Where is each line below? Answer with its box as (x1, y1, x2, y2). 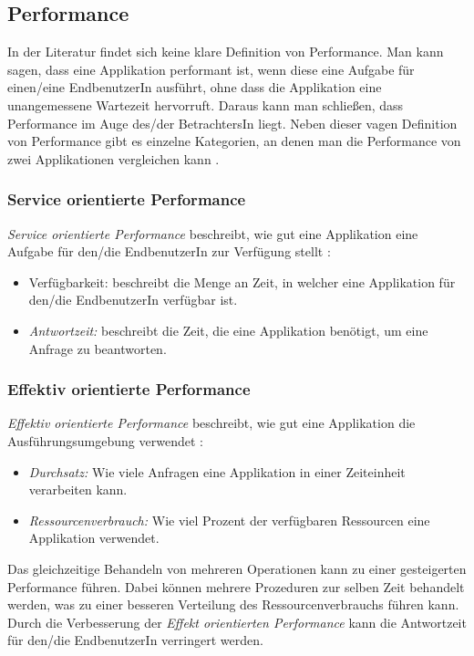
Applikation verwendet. (28, 528, 160, 547)
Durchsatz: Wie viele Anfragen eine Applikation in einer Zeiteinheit (28, 462, 406, 481)
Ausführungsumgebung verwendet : (7, 431, 203, 450)
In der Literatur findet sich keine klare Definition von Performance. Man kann (7, 42, 444, 61)
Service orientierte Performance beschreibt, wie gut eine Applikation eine (7, 224, 418, 243)
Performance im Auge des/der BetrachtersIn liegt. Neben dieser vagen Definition (7, 113, 458, 132)
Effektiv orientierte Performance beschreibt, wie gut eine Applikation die (7, 413, 416, 432)
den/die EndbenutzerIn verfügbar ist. (28, 290, 238, 309)
